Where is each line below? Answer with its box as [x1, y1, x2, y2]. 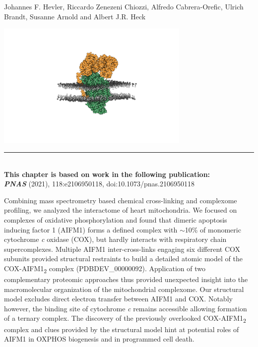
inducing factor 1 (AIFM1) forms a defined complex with [4, 224, 178, 234]
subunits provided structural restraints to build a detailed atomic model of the [4, 253, 243, 264]
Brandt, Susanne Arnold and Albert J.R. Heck [4, 11, 146, 21]
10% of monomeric [185, 224, 241, 234]
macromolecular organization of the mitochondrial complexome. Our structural [4, 284, 244, 294]
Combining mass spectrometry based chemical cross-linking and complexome [4, 195, 237, 205]
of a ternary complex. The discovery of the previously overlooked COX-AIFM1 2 [4, 313, 246, 325]
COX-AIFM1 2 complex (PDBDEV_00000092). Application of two [4, 263, 206, 275]
